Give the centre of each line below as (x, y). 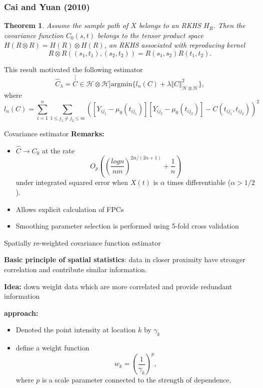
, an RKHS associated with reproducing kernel (174, 45)
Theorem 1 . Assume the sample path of (66, 25)
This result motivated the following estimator (73, 69)
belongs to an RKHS (170, 25)
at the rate (58, 150)
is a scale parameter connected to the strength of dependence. (136, 380)
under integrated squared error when (72, 182)
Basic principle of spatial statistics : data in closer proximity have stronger (125, 259)
